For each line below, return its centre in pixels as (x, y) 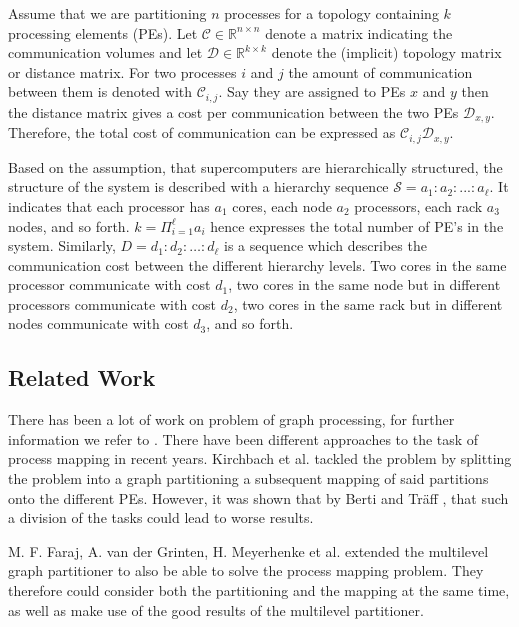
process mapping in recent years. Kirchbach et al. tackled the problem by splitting (260, 458)
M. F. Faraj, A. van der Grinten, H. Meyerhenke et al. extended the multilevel (248, 550)
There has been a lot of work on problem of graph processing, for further (231, 419)
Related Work (82, 377)
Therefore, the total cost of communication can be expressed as (202, 132)
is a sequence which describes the (325, 245)
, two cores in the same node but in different (364, 284)
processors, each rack (418, 205)
